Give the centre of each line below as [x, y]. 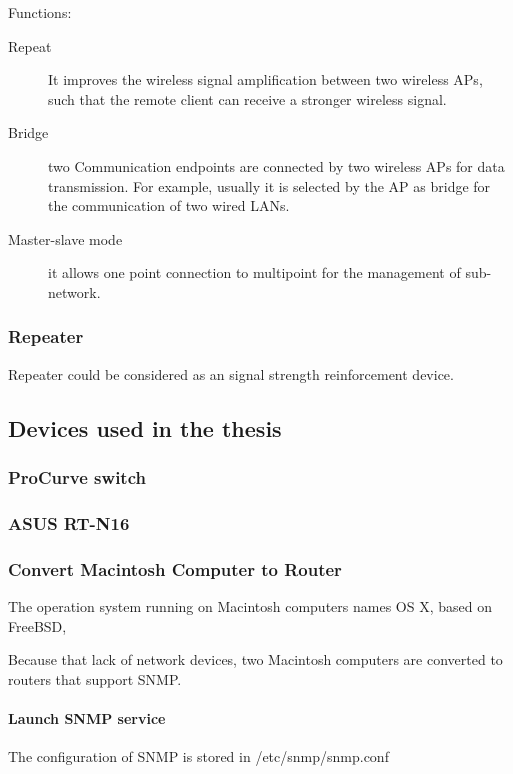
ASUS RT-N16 [69, 522]
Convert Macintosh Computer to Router [175, 568]
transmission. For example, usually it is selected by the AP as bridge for [269, 185]
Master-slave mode [65, 238]
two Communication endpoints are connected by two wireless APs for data [276, 165]
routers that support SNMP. [95, 678]
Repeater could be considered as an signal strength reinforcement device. [231, 373]
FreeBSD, [37, 625]
